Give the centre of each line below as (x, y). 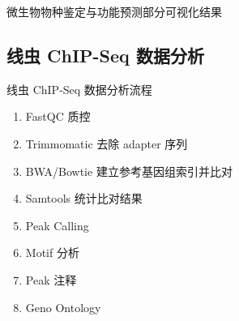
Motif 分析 (52, 253)
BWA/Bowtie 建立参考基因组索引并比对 (129, 171)
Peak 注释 (51, 279)
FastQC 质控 (58, 116)
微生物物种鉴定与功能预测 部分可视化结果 (114, 11)
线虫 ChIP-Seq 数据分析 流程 (79, 89)
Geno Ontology (63, 307)
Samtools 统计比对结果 (84, 198)
